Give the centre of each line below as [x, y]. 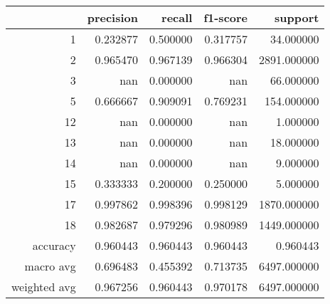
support [297, 17]
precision [112, 17]
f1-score [226, 17]
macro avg [50, 266]
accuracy [54, 245]
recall [177, 17]
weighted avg [44, 287]
